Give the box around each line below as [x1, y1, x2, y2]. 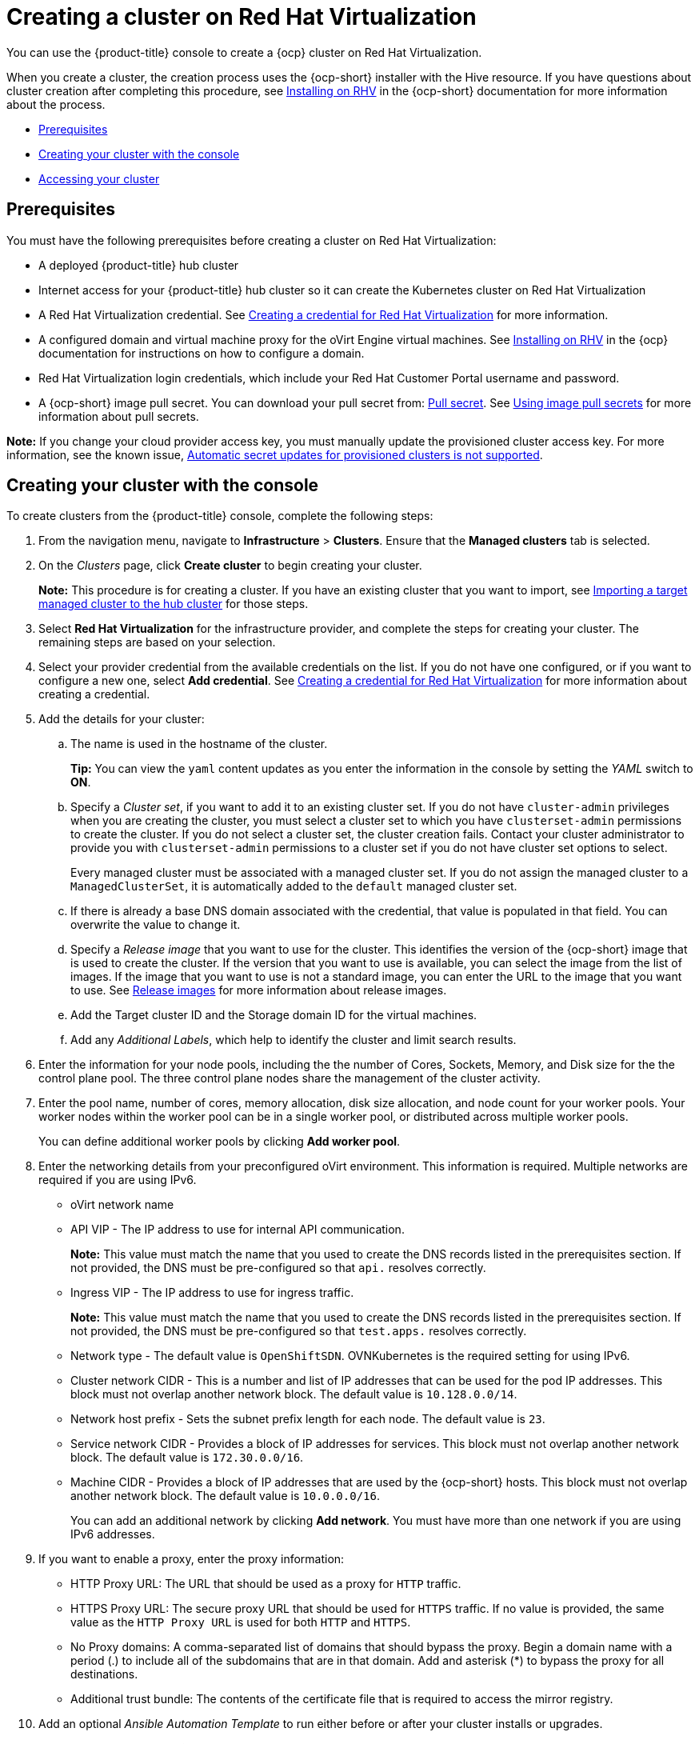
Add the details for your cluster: [38, 712, 205, 726]
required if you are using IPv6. [38, 1173, 197, 1187]
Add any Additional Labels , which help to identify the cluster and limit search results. [70, 1033, 517, 1047]
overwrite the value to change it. [70, 918, 241, 932]
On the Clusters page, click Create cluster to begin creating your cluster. [38, 558, 422, 573]
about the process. [6, 97, 106, 111]
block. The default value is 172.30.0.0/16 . [70, 1450, 304, 1465]
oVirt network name [70, 1198, 174, 1212]
